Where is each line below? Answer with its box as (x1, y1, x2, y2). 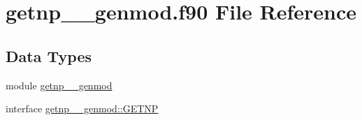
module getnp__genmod (6, 77, 113, 92)
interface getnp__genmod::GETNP (6, 101, 159, 116)
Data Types (6, 45, 92, 66)
